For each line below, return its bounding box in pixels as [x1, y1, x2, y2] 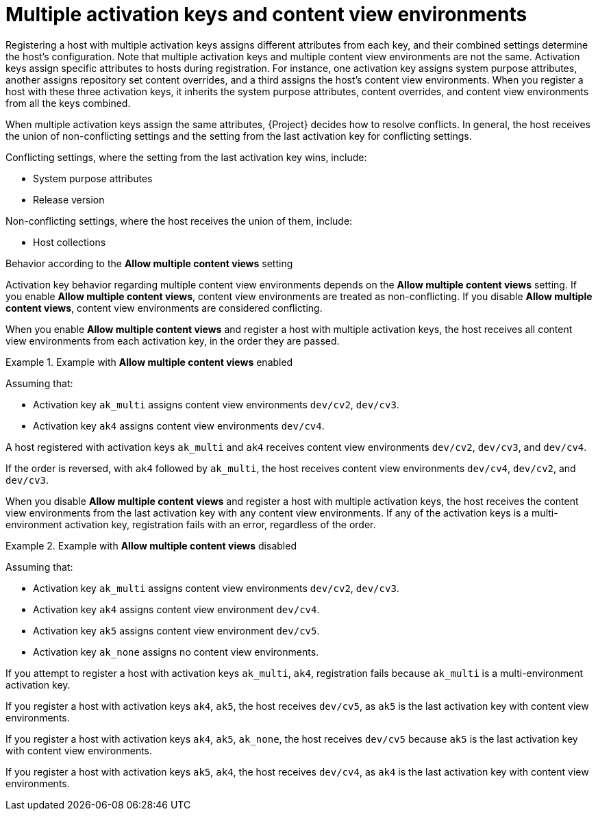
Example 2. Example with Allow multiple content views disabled [5, 539, 297, 552]
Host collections [33, 236, 106, 248]
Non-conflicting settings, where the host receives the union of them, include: [5, 214, 353, 227]
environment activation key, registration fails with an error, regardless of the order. [5, 518, 376, 530]
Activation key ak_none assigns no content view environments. [33, 645, 319, 658]
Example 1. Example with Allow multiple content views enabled [5, 356, 293, 368]
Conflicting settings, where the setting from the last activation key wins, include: [5, 151, 367, 163]
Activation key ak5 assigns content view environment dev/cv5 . [33, 624, 320, 636]
